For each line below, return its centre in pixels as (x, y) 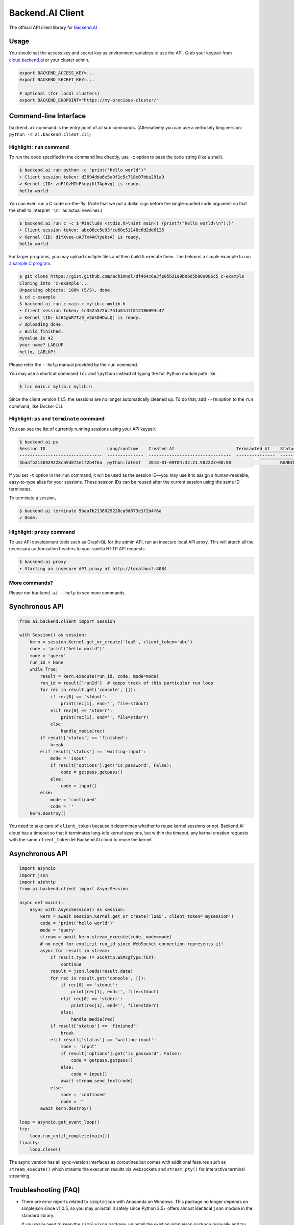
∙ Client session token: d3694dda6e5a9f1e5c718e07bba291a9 (92, 177)
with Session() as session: (53, 635)
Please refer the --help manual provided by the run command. (73, 365)
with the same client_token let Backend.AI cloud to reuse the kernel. (81, 840)
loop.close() (45, 1150)
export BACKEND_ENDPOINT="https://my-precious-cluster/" (89, 100)
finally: (30, 1142)
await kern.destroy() (66, 1108)
